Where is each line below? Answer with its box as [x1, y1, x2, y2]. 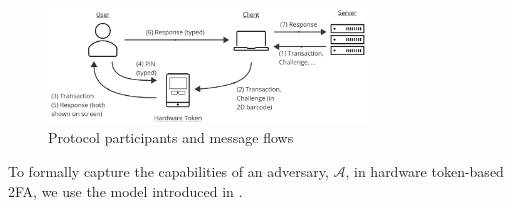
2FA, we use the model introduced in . [8, 180, 243, 201]
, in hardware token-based [345, 160, 504, 181]
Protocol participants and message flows [48, 127, 294, 148]
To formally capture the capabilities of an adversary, [8, 160, 329, 181]
